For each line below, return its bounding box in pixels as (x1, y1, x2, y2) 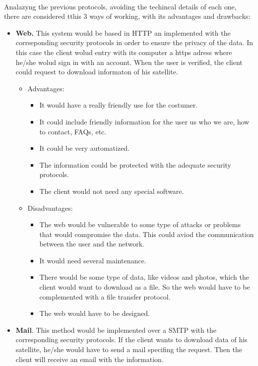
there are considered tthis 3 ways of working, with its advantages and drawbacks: (4, 11, 251, 21)
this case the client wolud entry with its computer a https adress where (15, 47, 232, 57)
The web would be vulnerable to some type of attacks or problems (39, 219, 241, 230)
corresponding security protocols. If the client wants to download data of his (15, 334, 248, 345)
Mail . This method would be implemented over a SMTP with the (15, 324, 216, 335)
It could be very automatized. (39, 143, 130, 153)
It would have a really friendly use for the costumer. (39, 100, 198, 110)
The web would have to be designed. (39, 308, 150, 318)
